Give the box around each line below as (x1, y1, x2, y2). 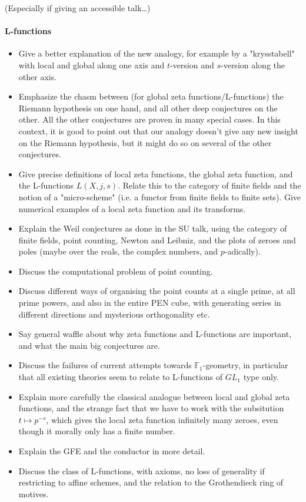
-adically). (224, 245, 261, 257)
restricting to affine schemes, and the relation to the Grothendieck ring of (18, 476, 284, 488)
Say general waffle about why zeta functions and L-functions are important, (18, 328, 292, 340)
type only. (243, 371, 279, 383)
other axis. (18, 70, 57, 82)
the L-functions (18, 179, 74, 191)
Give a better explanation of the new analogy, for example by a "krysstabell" (18, 47, 295, 60)
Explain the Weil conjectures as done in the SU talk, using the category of (18, 222, 287, 235)
